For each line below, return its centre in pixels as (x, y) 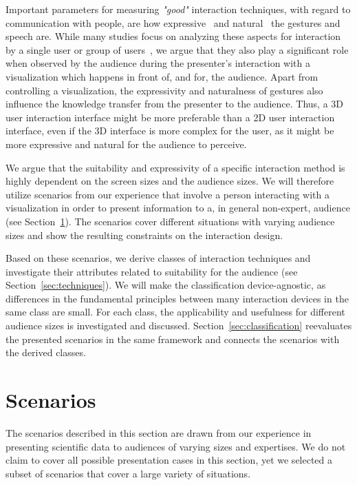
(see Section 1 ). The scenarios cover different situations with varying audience (170, 221)
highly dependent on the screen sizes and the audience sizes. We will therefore (170, 181)
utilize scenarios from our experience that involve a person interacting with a (168, 194)
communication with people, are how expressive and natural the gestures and (173, 22)
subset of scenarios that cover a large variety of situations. (128, 473)
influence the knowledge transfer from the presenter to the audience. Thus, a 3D (174, 104)
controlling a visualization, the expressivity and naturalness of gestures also (164, 90)
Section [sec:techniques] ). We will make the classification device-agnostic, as (166, 285)
